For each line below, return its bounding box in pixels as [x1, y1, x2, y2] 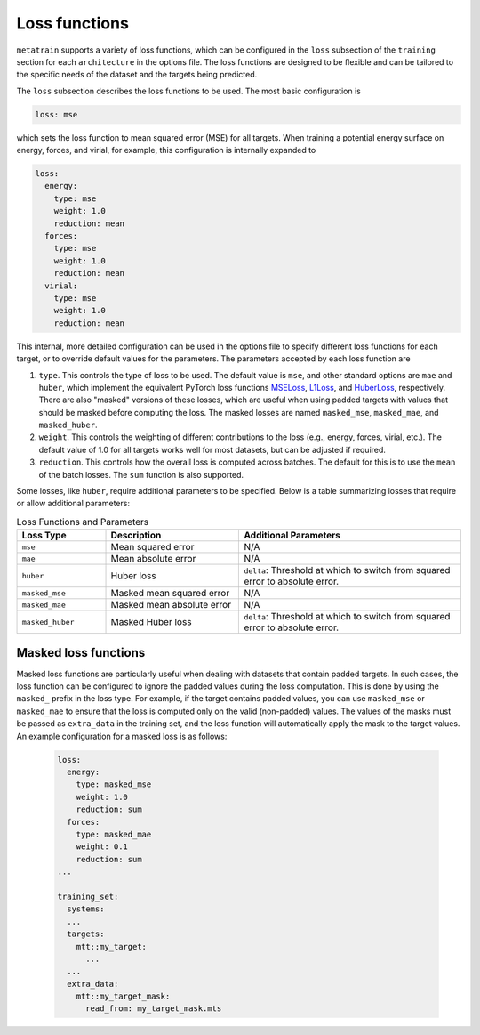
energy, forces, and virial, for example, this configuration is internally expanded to [16, 145, 316, 156]
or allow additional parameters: [16, 498, 131, 509]
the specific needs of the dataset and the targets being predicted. [16, 69, 258, 80]
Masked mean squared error [110, 587, 230, 600]
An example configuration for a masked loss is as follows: [16, 731, 228, 741]
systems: [67, 904, 105, 914]
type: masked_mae [76, 829, 152, 839]
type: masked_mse [76, 780, 152, 789]
